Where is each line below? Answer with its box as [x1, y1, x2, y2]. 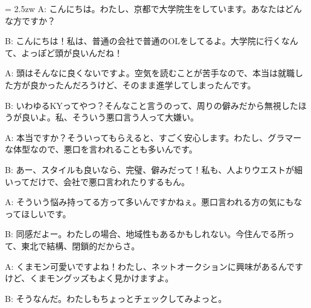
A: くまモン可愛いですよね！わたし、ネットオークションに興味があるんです [5, 260, 303, 272]
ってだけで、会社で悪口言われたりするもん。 [13, 175, 190, 188]
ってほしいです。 [5, 207, 71, 220]
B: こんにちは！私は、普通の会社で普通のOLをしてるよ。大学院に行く [5, 34, 281, 47]
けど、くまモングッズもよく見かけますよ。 [5, 272, 174, 284]
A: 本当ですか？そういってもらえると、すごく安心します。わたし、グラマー [5, 131, 302, 143]
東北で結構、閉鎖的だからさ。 [21, 239, 140, 252]
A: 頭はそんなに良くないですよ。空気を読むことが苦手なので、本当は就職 [5, 67, 295, 79]
